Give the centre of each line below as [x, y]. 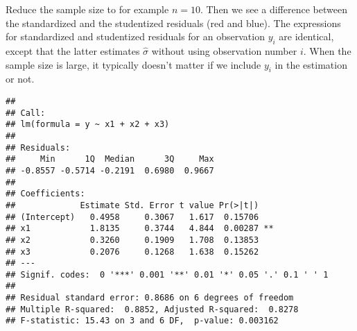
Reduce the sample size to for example [87, 9]
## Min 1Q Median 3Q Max [110, 159]
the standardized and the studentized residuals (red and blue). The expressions [173, 23]
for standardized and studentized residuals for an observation [135, 36]
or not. [20, 79]
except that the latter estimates [73, 50]
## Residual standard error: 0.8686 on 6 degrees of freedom [150, 298]
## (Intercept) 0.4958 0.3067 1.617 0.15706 [132, 217]
